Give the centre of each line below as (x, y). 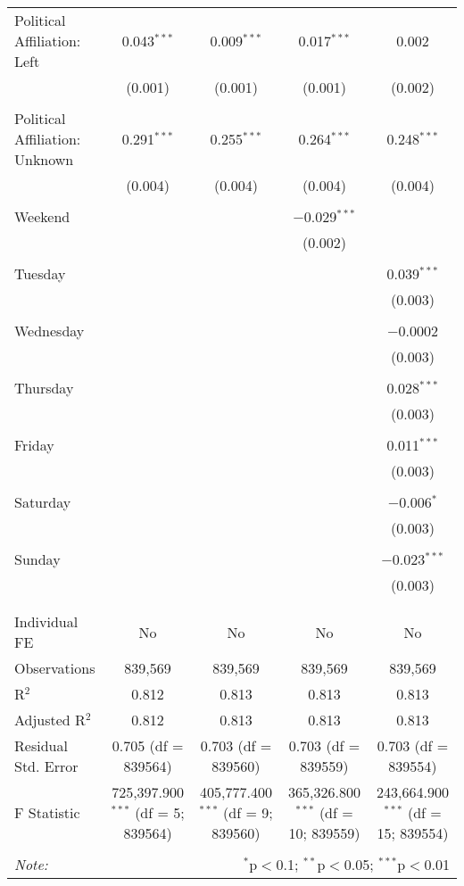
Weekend (42, 216)
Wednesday (50, 331)
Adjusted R (50, 720)
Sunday (37, 559)
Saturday (43, 502)
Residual (41, 745)
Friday (34, 445)
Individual (46, 621)
